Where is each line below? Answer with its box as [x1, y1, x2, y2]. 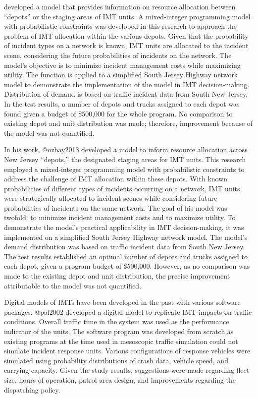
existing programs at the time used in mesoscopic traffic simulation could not [4, 336, 238, 346]
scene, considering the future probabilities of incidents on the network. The [4, 50, 232, 60]
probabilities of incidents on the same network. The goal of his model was [4, 202, 227, 213]
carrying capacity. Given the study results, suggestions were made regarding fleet [4, 365, 250, 375]
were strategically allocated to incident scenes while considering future [4, 193, 217, 203]
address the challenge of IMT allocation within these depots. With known [4, 173, 228, 184]
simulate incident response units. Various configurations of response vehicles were [4, 345, 251, 356]
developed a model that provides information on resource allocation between [4, 1, 236, 11]
